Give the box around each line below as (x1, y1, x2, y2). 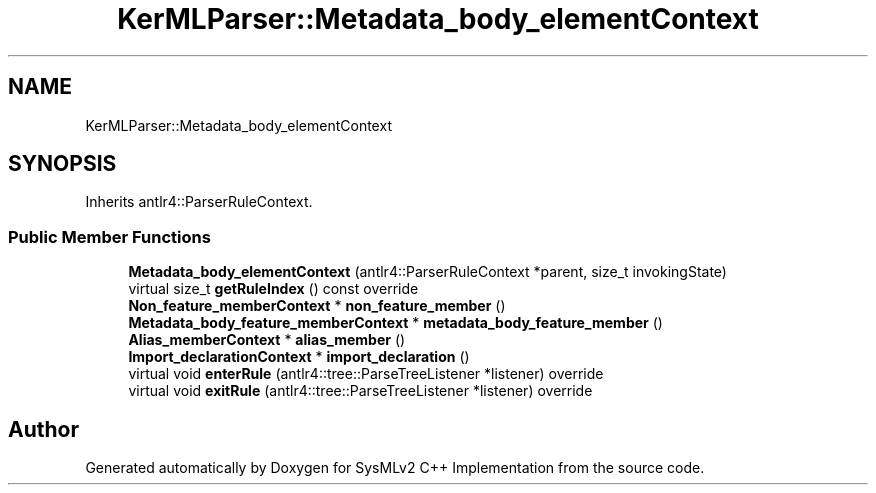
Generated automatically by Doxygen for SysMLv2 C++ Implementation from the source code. (85, 459, 705, 477)
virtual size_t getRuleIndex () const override (128, 280, 419, 298)
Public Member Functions (8, 226, 211, 247)
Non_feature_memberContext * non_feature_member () (128, 297, 506, 315)
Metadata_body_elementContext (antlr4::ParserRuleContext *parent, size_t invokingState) (128, 263, 727, 281)
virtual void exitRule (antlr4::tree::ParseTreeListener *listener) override (128, 382, 593, 400)
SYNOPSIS (8, 151, 117, 177)
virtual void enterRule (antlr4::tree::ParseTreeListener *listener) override (128, 365, 604, 383)
